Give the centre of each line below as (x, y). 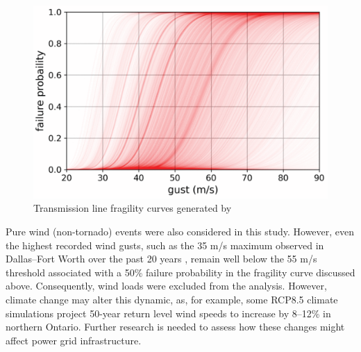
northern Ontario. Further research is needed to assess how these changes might (175, 327)
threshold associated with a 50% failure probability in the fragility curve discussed (180, 272)
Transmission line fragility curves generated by (133, 208)
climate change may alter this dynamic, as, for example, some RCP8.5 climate (172, 299)
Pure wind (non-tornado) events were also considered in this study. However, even (180, 232)
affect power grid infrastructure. (74, 340)
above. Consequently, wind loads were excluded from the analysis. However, (166, 286)
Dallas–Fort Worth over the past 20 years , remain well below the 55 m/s (161, 259)
